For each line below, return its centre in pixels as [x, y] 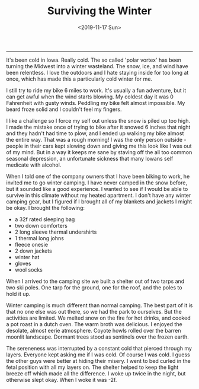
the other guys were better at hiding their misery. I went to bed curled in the [98, 361]
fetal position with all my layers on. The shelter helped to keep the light [92, 367]
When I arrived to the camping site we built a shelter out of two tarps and [95, 281]
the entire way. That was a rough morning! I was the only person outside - [96, 139]
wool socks [28, 270]
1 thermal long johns [39, 238]
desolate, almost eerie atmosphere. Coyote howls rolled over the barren [94, 330]
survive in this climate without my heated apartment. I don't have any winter [99, 195]
